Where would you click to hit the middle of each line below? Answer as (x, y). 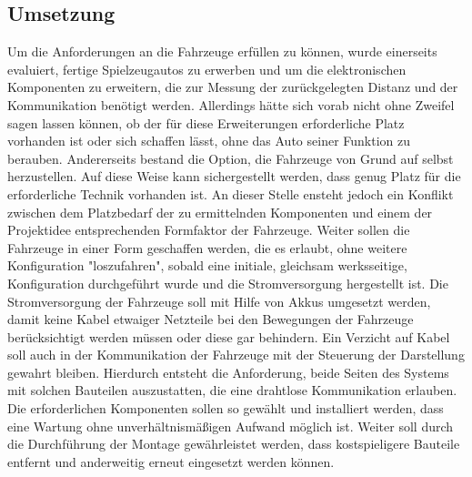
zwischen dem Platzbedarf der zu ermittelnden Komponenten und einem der (220, 212)
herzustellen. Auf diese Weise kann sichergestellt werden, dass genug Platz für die (234, 176)
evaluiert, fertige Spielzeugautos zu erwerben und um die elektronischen (207, 69)
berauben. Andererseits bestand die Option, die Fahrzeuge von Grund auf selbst (231, 158)
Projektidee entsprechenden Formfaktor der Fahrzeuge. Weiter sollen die (209, 230)
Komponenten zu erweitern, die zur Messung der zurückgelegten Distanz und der (233, 87)
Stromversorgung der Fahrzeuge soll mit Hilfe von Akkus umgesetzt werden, (219, 301)
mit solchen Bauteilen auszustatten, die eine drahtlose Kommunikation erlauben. (232, 390)
